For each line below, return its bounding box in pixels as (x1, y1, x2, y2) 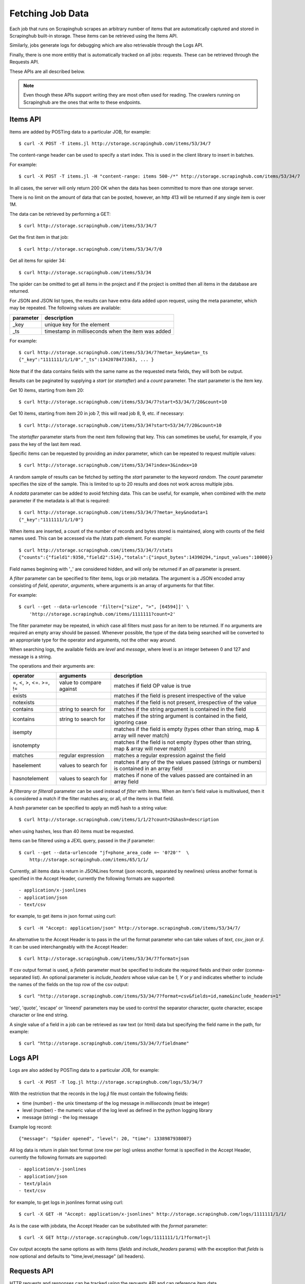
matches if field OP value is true (113, 682, 191, 689)
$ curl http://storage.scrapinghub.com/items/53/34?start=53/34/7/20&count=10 (18, 422, 222, 428)
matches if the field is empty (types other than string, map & (113, 726, 259, 733)
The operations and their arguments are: (9, 663, 95, 669)
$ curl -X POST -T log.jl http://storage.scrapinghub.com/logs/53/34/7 (18, 1079, 203, 1085)
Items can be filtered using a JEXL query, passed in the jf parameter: (9, 838, 155, 844)
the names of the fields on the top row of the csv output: (9, 981, 129, 988)
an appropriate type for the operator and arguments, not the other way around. (9, 637, 177, 643)
